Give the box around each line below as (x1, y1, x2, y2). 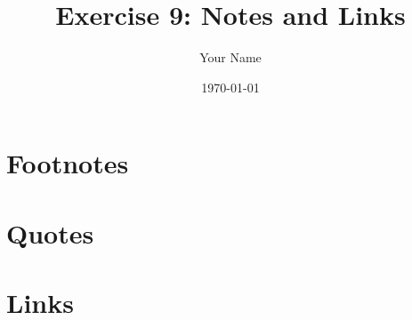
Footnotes (6, 145, 129, 181)
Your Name (199, 48, 262, 67)
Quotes (6, 214, 94, 251)
